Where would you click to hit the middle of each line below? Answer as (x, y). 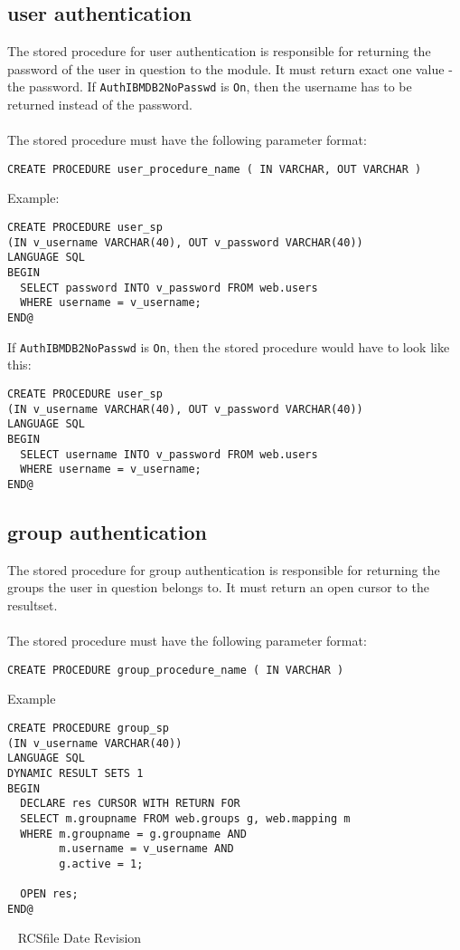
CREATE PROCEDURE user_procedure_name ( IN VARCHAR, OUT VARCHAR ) (215, 169)
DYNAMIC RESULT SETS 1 (75, 773)
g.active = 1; (101, 864)
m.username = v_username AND (146, 849)
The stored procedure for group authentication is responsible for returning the (224, 569)
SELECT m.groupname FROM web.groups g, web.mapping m (185, 818)
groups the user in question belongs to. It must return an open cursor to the (218, 587)
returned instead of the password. (100, 105)
